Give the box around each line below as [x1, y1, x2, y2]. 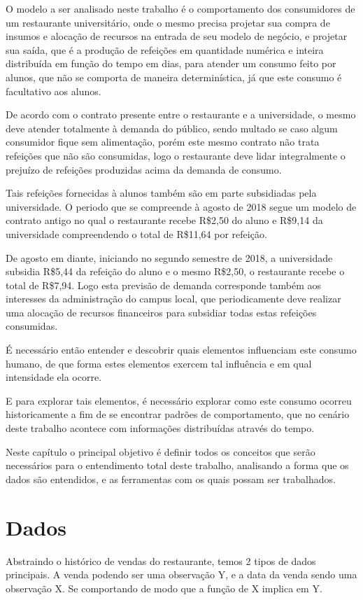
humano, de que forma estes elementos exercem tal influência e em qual [6, 356, 312, 370]
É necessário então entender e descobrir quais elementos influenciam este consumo [6, 342, 357, 357]
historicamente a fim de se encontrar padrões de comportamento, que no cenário [6, 407, 350, 421]
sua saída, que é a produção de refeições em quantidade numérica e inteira [6, 42, 324, 57]
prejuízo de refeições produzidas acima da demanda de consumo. [6, 162, 282, 176]
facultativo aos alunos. [6, 83, 101, 98]
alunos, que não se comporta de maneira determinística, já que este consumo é [6, 69, 342, 84]
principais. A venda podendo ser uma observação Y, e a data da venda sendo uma [6, 567, 357, 582]
